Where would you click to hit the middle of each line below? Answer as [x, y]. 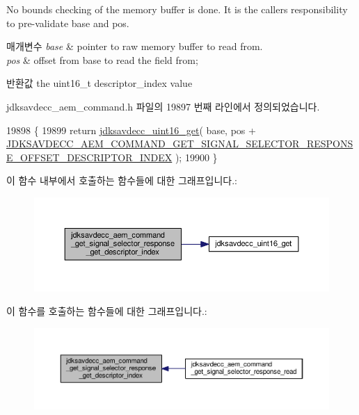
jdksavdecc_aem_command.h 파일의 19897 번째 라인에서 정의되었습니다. [163, 106]
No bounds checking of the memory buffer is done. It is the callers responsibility [177, 9]
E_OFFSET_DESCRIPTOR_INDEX [89, 157]
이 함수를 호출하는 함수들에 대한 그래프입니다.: [107, 311]
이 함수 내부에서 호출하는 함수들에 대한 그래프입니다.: [122, 180]
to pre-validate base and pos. [68, 23]
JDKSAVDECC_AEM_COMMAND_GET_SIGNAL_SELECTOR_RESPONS [180, 144]
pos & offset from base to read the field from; [102, 59]
